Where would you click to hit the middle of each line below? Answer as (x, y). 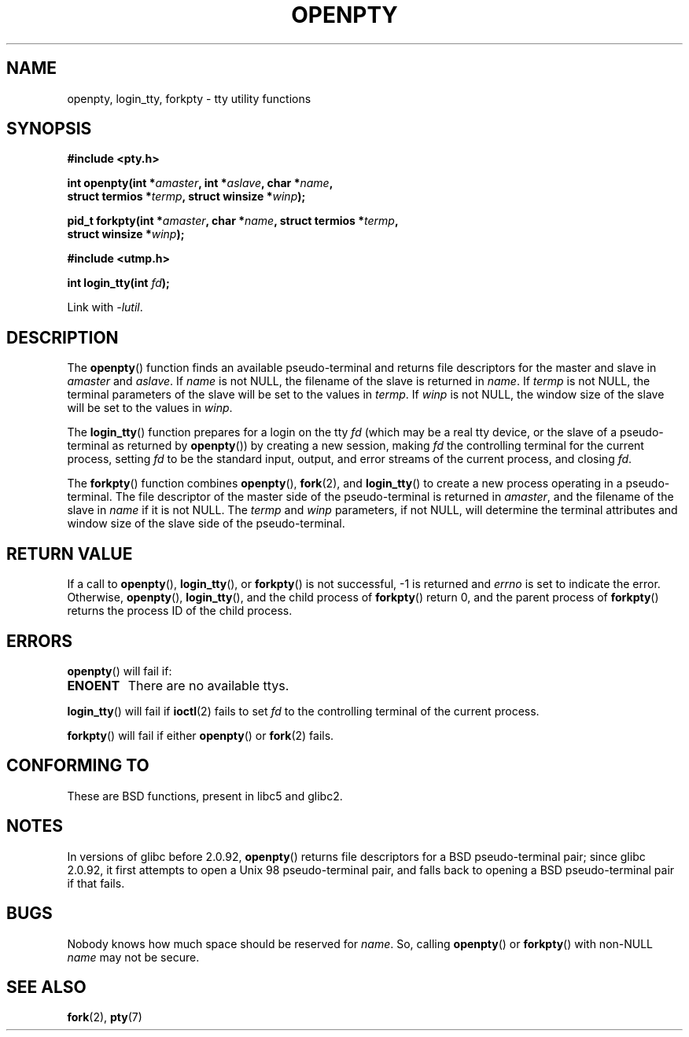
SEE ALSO (46, 987)
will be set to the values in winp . (150, 408)
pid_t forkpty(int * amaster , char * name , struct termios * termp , (233, 221)
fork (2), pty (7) (105, 1017)
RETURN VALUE (70, 553)
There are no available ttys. (208, 685)
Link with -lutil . (105, 307)
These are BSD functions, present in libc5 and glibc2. (205, 796)
